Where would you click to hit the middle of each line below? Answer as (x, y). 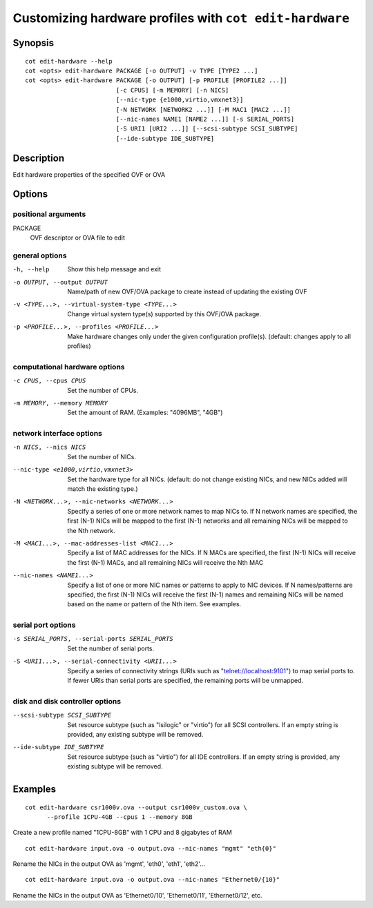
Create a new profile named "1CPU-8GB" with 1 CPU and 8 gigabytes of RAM (123, 833)
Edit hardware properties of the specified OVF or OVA (89, 174)
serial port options (44, 625)
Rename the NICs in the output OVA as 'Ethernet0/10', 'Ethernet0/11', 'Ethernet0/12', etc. (137, 895)
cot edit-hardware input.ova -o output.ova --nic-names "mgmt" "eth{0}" (151, 848)
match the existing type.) (103, 489)
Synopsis (34, 42)
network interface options (58, 434)
